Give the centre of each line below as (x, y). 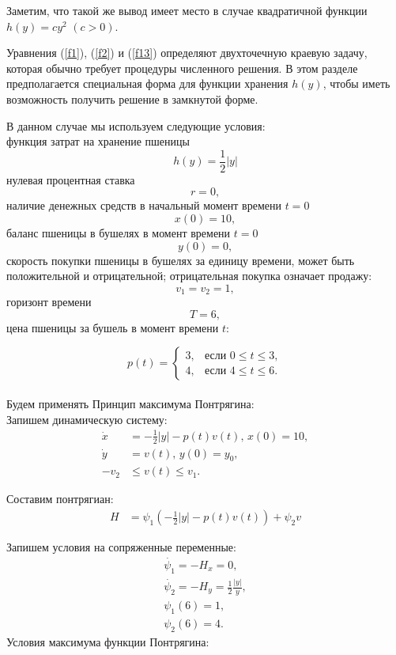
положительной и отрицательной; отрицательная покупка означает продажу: (189, 276)
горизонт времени (49, 302)
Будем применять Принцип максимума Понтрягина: (130, 404)
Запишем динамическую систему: (87, 419)
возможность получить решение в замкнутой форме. (132, 98)
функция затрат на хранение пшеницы (98, 141)
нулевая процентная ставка (71, 179)
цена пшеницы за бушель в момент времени (113, 327)
